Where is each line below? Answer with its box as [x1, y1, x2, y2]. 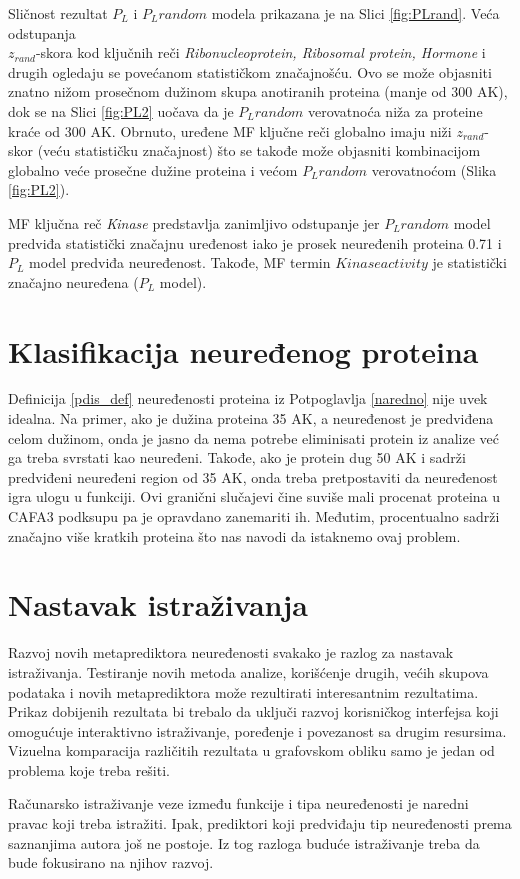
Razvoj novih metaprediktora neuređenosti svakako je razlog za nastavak [8, 642, 454, 663]
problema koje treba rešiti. [8, 759, 170, 780]
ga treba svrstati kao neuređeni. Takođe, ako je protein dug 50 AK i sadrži [8, 447, 466, 468]
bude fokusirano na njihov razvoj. [8, 852, 214, 873]
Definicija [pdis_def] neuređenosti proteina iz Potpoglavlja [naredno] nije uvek [8, 388, 488, 409]
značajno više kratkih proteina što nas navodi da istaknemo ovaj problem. [8, 525, 461, 546]
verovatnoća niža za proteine [307, 100, 483, 121]
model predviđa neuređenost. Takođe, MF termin [29, 252, 331, 273]
